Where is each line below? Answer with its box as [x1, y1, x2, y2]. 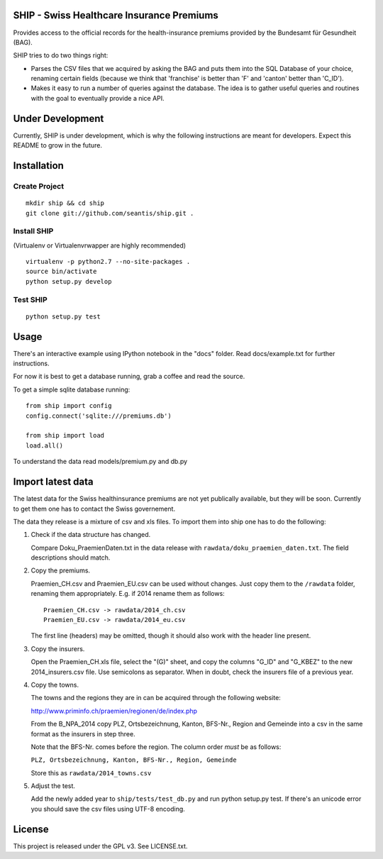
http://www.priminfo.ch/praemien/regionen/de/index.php [30, 706, 198, 715]
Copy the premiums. [30, 566, 91, 575]
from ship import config [26, 401, 112, 410]
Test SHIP [13, 294, 48, 304]
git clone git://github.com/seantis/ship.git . [26, 209, 194, 217]
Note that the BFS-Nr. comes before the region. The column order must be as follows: [30, 742, 282, 751]
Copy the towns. [30, 680, 79, 689]
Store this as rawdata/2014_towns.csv [30, 768, 152, 777]
